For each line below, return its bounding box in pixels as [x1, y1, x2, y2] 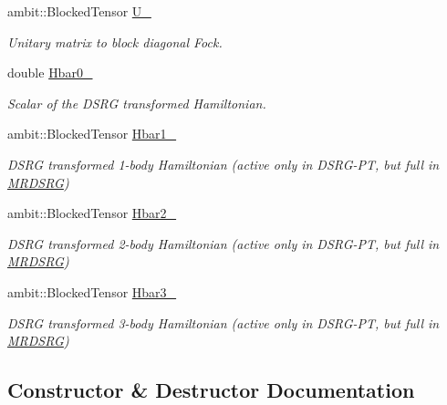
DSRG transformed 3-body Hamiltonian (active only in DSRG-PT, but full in [7, 313, 440, 332]
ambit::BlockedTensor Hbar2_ [7, 203, 177, 223]
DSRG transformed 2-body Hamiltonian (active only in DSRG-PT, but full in [7, 234, 440, 253]
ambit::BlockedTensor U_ [7, 2, 151, 20]
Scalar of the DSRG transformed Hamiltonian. [7, 93, 266, 112]
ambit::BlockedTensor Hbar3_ [7, 282, 177, 301]
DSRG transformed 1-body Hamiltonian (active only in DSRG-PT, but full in [7, 154, 440, 173]
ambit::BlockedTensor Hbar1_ [7, 124, 177, 143]
